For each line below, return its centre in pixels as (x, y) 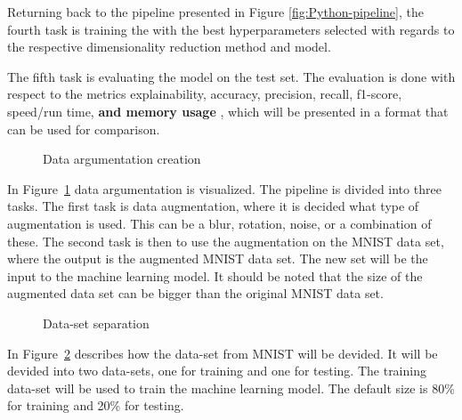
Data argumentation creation (122, 159)
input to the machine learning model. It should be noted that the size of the (215, 275)
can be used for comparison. (84, 129)
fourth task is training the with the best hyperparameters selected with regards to (231, 29)
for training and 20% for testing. (96, 405)
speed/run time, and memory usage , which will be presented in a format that (228, 111)
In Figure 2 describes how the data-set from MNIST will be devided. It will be (223, 353)
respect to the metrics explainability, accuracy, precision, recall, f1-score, (205, 94)
